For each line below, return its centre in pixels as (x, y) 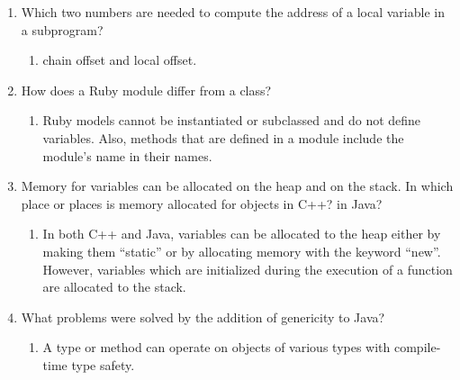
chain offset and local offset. (120, 60)
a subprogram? (62, 29)
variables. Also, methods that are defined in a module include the (223, 137)
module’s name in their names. (127, 155)
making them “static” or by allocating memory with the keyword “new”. (242, 251)
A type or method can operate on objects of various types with (216, 347)
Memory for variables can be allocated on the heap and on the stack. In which (237, 186)
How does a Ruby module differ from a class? (146, 90)
